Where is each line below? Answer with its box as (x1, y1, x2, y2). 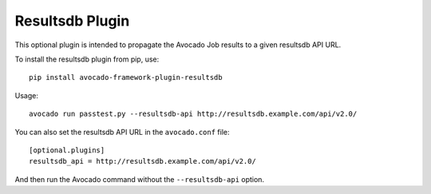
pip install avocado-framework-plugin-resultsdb (29, 73, 223, 82)
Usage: (14, 90, 39, 100)
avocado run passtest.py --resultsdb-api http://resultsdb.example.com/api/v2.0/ (29, 109, 358, 119)
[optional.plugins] (29, 145, 105, 155)
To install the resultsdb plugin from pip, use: (14, 54, 160, 64)
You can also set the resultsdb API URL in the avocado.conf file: (14, 127, 231, 137)
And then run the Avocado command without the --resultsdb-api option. (14, 174, 265, 184)
